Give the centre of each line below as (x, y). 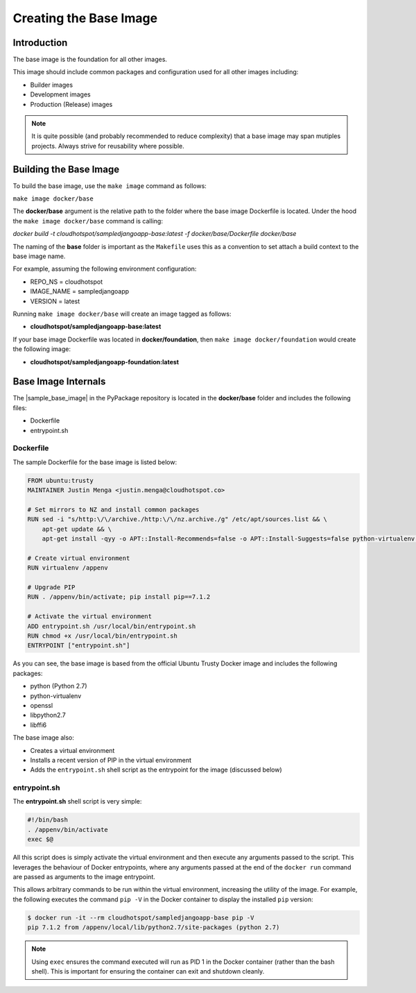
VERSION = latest (55, 301)
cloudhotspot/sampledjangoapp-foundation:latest (105, 362)
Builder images (51, 85)
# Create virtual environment (79, 558)
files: (20, 408)
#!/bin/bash (48, 820)
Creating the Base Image (85, 18)
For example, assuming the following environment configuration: (105, 269)
